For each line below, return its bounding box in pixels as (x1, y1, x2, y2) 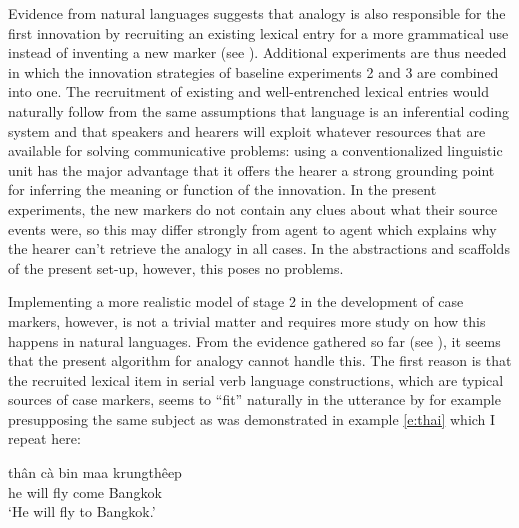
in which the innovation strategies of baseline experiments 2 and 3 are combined (8, 61, 499, 82)
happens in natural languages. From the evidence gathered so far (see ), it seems (8, 330, 501, 351)
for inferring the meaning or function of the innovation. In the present (8, 179, 437, 200)
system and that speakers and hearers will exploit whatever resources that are (8, 120, 486, 141)
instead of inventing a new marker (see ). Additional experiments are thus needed (8, 42, 507, 63)
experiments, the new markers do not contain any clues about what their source (8, 198, 498, 219)
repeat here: (8, 428, 81, 449)
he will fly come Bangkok (8, 481, 162, 502)
